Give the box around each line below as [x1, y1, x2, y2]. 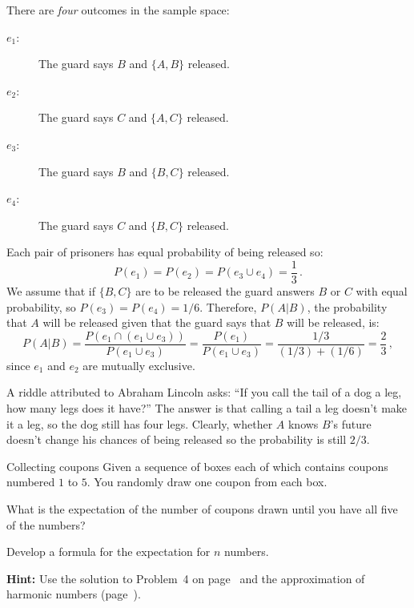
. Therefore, [199, 298, 257, 315]
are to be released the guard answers [135, 283, 315, 299]
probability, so [6, 298, 76, 315]
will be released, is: [287, 314, 380, 331]
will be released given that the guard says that [42, 314, 271, 331]
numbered [6, 473, 55, 490]
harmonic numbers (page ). [6, 586, 141, 602]
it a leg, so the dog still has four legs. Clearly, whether [6, 415, 273, 432]
